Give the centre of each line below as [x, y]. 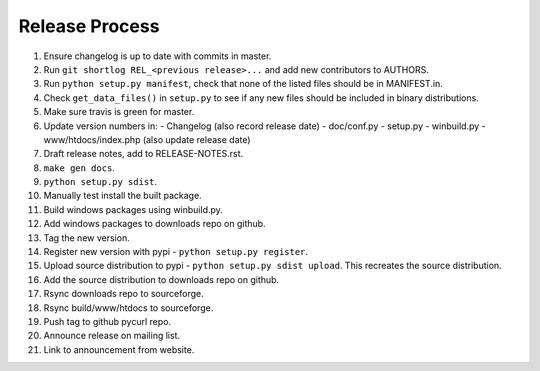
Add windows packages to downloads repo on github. [154, 224]
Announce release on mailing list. [111, 336]
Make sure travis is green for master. [119, 112]
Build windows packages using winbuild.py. [133, 209]
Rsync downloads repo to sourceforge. [123, 294]
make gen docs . [79, 167]
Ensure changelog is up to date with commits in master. [157, 56]
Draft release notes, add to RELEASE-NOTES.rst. [143, 154]
